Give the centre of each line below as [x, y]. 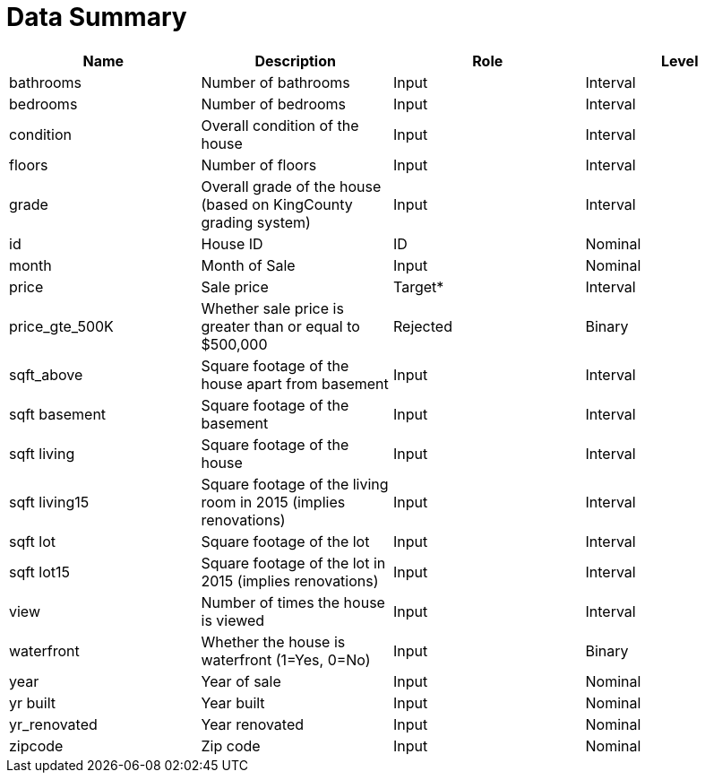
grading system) [256, 222]
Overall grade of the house [291, 186]
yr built [32, 702]
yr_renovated [53, 724]
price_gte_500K [61, 326]
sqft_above [46, 374]
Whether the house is [273, 641]
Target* [419, 286]
